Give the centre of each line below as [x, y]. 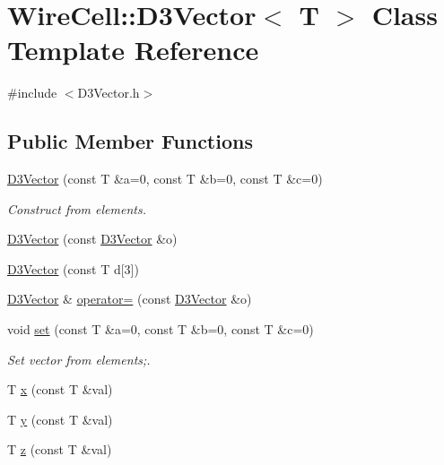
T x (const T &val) [60, 389]
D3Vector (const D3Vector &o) [92, 239]
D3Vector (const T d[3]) [73, 268]
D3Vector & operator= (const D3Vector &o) [130, 299]
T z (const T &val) [60, 449]
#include [32, 93]
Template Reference [133, 50]
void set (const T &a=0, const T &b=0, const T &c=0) [161, 329]
